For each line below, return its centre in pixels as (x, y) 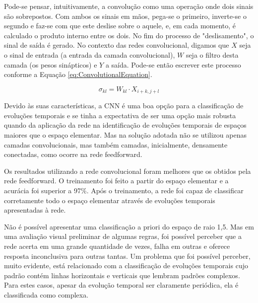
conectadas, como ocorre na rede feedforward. (73, 154)
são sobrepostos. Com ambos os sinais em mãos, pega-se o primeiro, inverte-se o (125, 16)
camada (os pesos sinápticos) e (51, 64)
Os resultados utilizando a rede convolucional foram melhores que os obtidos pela (128, 171)
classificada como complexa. (46, 294)
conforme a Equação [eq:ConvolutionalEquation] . (78, 74)
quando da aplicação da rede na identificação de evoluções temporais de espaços (125, 125)
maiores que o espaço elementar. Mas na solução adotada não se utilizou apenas (125, 134)
